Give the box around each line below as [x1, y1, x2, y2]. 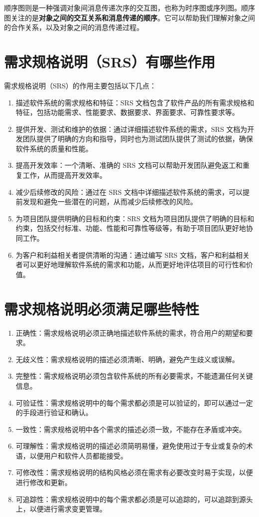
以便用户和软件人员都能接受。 [29, 450, 128, 461]
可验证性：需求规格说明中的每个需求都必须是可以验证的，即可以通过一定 [15, 397, 253, 408]
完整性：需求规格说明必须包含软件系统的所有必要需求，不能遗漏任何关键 [15, 371, 253, 381]
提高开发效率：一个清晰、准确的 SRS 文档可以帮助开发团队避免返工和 [15, 160, 243, 170]
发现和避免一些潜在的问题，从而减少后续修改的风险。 [22, 196, 197, 207]
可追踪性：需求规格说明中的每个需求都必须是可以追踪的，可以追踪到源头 [15, 494, 253, 504]
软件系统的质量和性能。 [15, 143, 93, 153]
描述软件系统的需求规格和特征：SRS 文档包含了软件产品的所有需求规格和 [15, 97, 255, 107]
